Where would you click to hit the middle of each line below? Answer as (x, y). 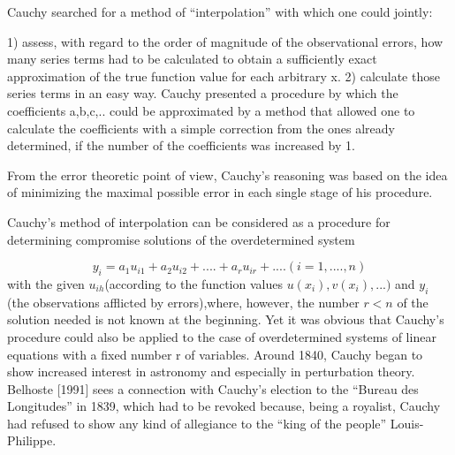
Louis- (407, 423)
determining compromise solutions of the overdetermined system (181, 239)
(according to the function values (193, 283)
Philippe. (32, 440)
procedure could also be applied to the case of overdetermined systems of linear (222, 336)
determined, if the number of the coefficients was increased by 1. (181, 145)
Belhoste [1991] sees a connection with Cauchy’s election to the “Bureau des (213, 388)
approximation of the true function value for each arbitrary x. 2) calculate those (224, 76)
